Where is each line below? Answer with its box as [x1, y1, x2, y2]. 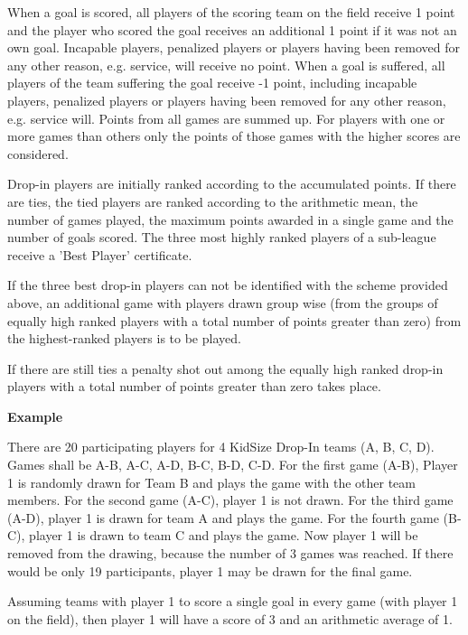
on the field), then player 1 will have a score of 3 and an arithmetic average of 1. [7, 609, 453, 628]
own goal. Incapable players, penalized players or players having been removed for [7, 38, 460, 57]
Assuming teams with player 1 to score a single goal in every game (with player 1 [7, 592, 458, 611]
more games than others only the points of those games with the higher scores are [7, 126, 461, 145]
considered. [7, 144, 69, 163]
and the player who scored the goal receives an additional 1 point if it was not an [7, 20, 457, 39]
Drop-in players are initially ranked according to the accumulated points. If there [7, 174, 456, 193]
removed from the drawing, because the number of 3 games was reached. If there [7, 544, 454, 563]
